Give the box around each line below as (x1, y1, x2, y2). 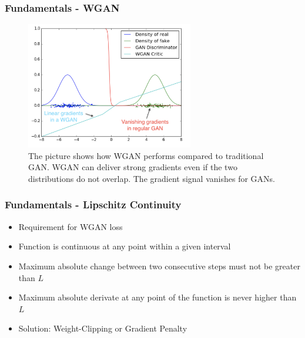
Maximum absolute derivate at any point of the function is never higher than (18, 291, 297, 303)
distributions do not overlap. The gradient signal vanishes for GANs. (28, 172, 275, 184)
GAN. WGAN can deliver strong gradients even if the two (28, 161, 237, 173)
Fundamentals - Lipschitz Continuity (5, 197, 182, 212)
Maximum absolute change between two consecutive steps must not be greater (18, 259, 300, 272)
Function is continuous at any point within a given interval (18, 240, 231, 252)
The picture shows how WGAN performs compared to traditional (28, 149, 264, 161)
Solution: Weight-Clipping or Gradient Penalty (18, 322, 187, 334)
